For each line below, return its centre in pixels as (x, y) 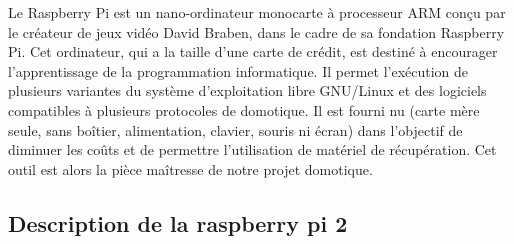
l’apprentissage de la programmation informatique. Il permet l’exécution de (238, 70)
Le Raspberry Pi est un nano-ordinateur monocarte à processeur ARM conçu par (257, 12)
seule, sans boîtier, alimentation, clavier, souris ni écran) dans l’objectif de (235, 129)
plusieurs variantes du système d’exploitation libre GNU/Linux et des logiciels (247, 90)
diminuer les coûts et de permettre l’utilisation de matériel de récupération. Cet (252, 149)
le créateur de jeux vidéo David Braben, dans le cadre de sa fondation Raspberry (256, 31)
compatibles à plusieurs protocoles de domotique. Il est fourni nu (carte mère (244, 109)
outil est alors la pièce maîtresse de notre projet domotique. (190, 168)
